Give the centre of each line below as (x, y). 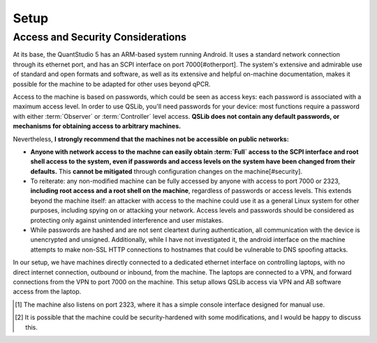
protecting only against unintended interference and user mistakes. (127, 220)
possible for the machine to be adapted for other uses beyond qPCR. (112, 84)
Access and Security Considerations (100, 37)
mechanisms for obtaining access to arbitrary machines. (97, 126)
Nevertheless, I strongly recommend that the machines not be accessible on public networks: (151, 139)
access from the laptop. (47, 292)
